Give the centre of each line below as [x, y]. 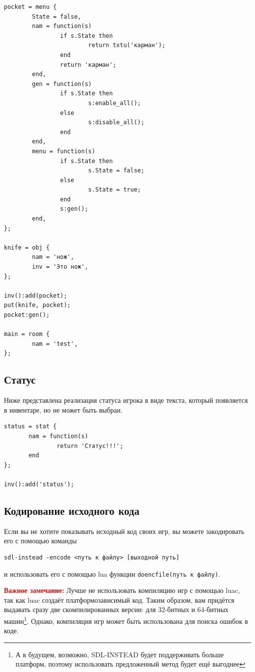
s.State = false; [116, 171]
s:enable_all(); [115, 103]
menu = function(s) [64, 151]
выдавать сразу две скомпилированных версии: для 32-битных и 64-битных [116, 609]
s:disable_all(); [116, 123]
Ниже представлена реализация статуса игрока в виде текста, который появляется [126, 400]
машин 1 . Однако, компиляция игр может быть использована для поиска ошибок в [126, 620]
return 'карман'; [88, 65]
